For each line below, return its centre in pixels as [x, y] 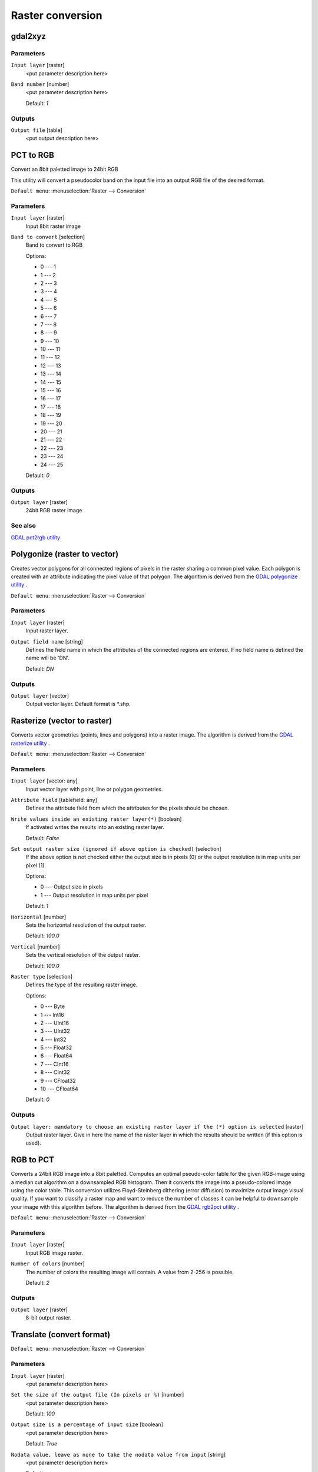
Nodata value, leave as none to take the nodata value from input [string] [118, 1454]
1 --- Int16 [52, 1015]
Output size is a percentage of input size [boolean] [87, 1424]
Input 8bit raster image [53, 226]
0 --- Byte [52, 1006]
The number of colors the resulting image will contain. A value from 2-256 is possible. [130, 1272]
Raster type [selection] [42, 976]
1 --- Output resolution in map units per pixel [94, 895]
